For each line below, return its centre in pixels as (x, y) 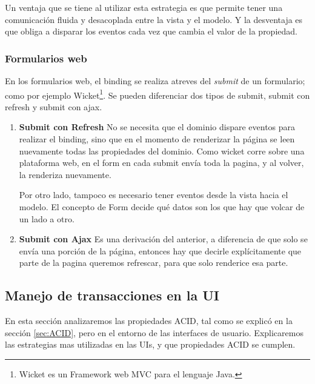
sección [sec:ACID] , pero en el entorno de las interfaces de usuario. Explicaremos (154, 332)
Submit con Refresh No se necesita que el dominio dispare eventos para (157, 127)
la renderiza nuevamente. (65, 174)
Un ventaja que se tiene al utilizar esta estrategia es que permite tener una (144, 7)
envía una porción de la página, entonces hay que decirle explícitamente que (160, 250)
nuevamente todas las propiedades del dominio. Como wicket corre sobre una (162, 151)
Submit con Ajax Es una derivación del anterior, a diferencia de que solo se (163, 239)
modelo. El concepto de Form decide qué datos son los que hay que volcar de (162, 207)
